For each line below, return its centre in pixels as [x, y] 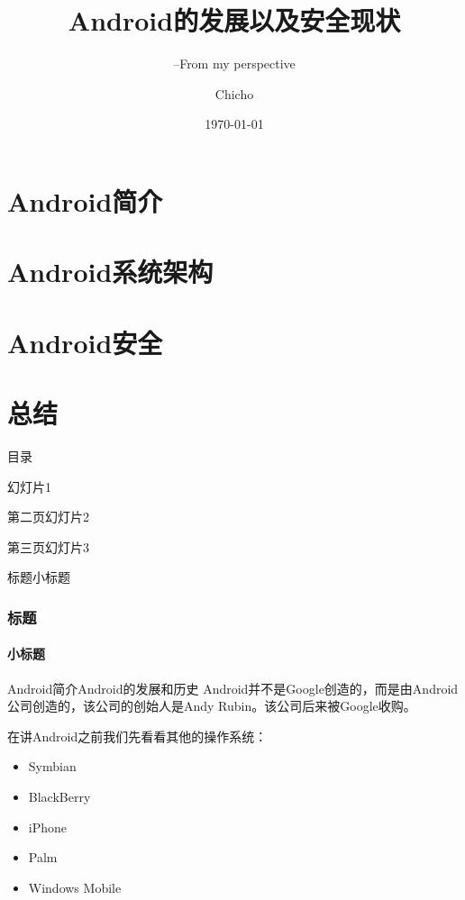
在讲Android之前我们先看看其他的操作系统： [137, 736]
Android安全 [85, 342]
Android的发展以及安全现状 [234, 20]
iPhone [48, 827]
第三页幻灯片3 [48, 546]
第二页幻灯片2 [48, 517]
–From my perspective [234, 64]
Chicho [234, 93]
